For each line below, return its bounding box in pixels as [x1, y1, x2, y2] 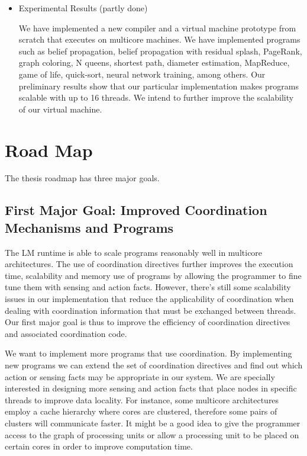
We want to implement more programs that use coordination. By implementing [5, 347, 292, 359]
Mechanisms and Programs [5, 218, 174, 236]
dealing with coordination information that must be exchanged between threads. [5, 304, 296, 316]
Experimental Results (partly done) [18, 2, 148, 14]
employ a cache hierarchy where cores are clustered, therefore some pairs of [5, 405, 277, 418]
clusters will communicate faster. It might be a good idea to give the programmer [5, 416, 300, 429]
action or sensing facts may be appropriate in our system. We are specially [5, 370, 275, 383]
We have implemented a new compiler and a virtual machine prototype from [18, 21, 296, 34]
